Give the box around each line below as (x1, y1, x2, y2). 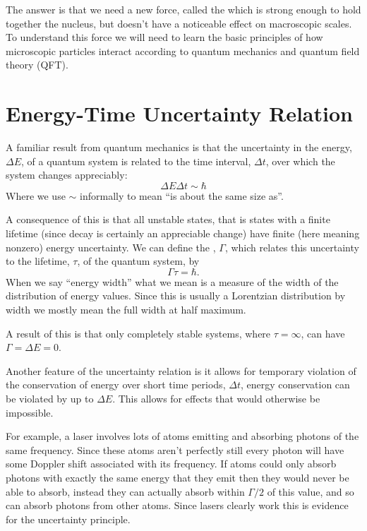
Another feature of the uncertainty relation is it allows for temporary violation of (6, 363, 356, 378)
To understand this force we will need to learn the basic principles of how (6, 30, 323, 44)
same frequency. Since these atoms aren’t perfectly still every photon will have (6, 442, 344, 457)
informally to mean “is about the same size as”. (80, 188, 284, 203)
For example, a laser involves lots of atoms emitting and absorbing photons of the (6, 429, 359, 443)
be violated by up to (6, 391, 94, 405)
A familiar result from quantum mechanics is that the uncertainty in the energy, (6, 140, 352, 155)
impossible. (6, 405, 54, 419)
